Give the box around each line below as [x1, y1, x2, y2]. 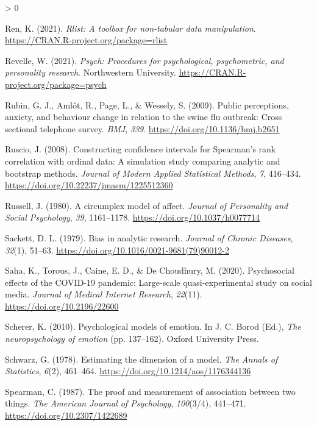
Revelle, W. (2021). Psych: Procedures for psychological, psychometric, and [5, 54, 284, 66]
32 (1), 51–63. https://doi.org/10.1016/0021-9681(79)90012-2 [5, 243, 229, 256]
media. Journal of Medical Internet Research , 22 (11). [5, 288, 202, 300]
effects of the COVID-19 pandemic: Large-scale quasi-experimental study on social [5, 275, 313, 288]
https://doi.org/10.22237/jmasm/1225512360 [5, 179, 173, 191]
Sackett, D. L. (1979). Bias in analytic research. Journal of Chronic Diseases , [5, 231, 293, 244]
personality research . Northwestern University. [5, 66, 176, 79]
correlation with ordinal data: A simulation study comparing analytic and [5, 154, 280, 167]
